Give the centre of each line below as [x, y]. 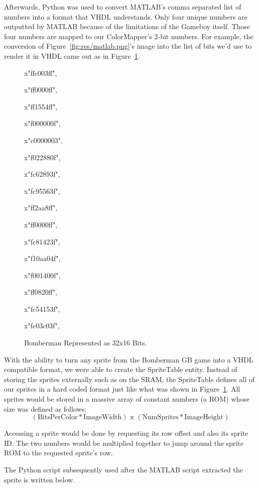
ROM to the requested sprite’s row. [58, 453]
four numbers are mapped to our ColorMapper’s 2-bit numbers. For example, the [129, 36]
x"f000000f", [42, 123]
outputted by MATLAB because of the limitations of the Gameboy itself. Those [127, 26]
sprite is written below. [40, 479]
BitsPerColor [57, 417]
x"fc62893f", [42, 174]
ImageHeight [204, 417]
